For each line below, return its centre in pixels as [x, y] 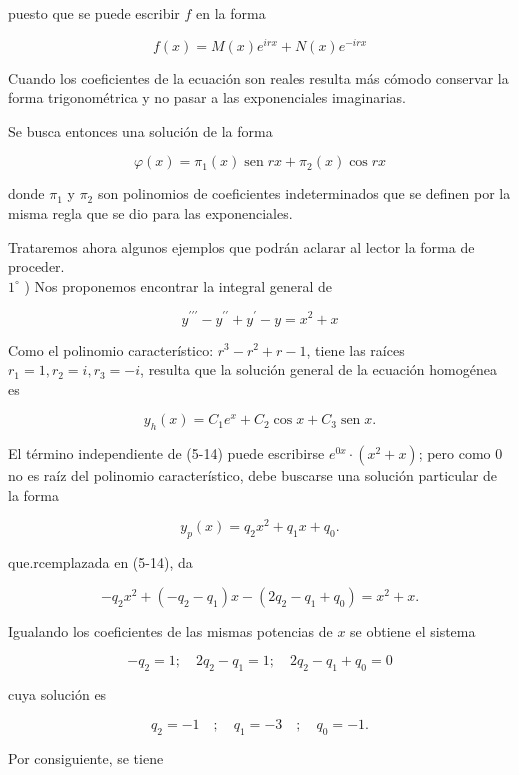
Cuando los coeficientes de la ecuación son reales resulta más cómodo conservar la [258, 77]
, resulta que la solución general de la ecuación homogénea [318, 369]
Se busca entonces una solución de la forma [140, 130]
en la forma [231, 13]
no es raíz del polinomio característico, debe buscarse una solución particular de [253, 475]
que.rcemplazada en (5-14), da [100, 562]
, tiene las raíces [355, 349]
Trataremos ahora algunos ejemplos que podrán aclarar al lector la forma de [241, 246]
